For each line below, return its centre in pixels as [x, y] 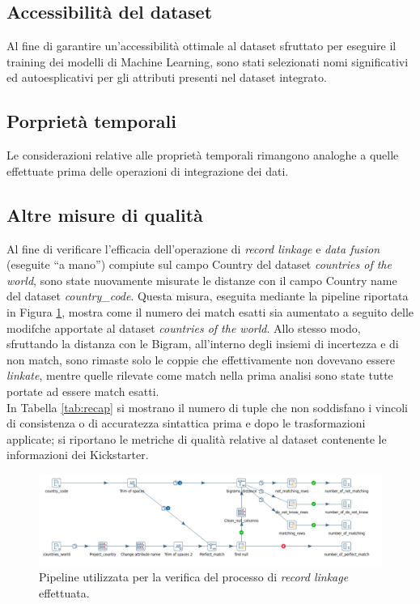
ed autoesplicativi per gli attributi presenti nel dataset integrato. [167, 77]
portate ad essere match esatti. [83, 391]
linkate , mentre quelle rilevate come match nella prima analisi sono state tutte [200, 375]
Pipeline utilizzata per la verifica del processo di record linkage [194, 577]
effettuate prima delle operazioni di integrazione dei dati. [148, 170]
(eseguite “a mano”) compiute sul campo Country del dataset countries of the [199, 264]
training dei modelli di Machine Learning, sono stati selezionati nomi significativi [208, 61]
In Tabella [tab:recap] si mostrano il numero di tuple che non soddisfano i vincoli [207, 407]
